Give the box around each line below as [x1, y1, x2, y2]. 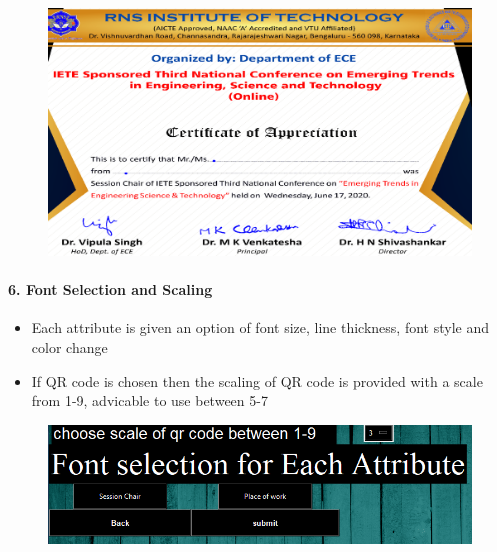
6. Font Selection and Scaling [8, 279, 213, 300]
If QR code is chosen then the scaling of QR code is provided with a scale [31, 370, 483, 391]
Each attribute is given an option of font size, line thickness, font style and [31, 317, 489, 338]
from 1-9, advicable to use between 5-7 [31, 390, 268, 411]
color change [31, 337, 108, 357]
